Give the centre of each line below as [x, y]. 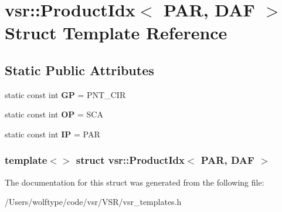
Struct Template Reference [116, 33]
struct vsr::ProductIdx [130, 160]
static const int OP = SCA [54, 114]
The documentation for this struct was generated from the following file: [135, 182]
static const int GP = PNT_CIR [65, 94]
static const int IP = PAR [52, 134]
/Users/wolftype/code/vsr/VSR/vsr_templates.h [93, 202]
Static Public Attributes [79, 70]
